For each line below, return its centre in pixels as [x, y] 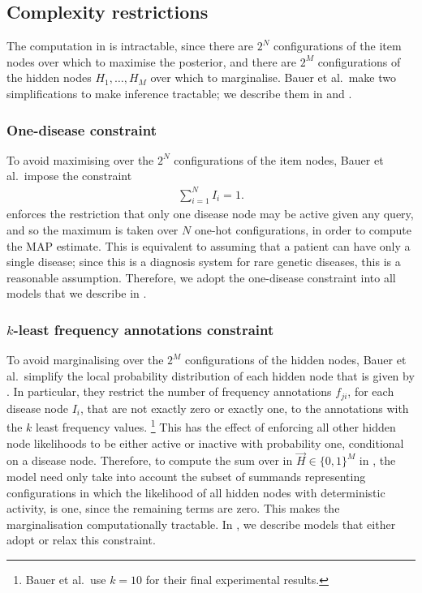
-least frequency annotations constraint [144, 329]
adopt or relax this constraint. [81, 540]
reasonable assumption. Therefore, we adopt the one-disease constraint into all [201, 277]
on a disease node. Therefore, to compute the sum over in [150, 460]
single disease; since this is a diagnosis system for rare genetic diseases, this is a [204, 262]
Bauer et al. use [66, 579]
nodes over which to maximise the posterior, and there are [152, 61]
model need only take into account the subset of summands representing [186, 476]
